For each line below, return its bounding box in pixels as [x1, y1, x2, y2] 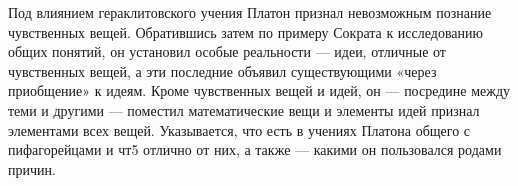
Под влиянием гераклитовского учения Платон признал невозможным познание [8, 2, 492, 22]
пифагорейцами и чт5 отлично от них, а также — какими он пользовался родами [8, 139, 502, 160]
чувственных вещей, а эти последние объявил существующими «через [8, 60, 437, 81]
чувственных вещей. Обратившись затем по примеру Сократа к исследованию [8, 21, 484, 42]
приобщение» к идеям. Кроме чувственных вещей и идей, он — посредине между [8, 80, 511, 101]
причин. [8, 158, 56, 179]
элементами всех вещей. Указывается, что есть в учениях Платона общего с [8, 119, 471, 140]
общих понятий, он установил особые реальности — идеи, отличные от [8, 41, 446, 62]
